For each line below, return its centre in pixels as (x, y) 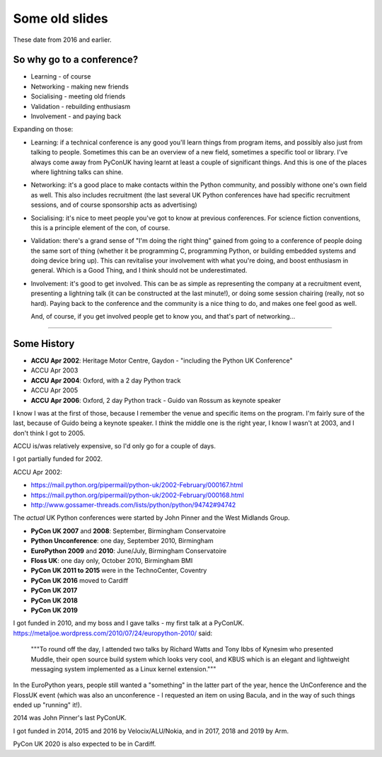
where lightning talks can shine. (77, 172)
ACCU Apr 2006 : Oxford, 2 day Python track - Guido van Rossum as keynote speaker (156, 400)
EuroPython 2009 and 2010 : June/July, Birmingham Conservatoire (129, 551)
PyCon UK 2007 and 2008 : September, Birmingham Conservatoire (128, 530)
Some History (44, 343)
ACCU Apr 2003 (54, 370)
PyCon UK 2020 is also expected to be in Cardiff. (85, 744)
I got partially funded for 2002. (58, 459)
